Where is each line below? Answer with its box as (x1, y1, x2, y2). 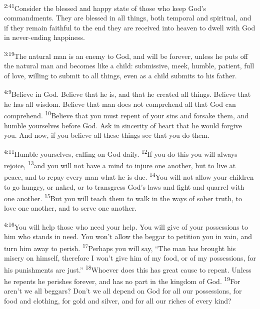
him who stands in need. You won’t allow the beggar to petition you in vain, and (4, 231, 252, 242)
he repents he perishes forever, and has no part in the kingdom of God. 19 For (4, 274, 240, 286)
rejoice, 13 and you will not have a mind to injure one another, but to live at (4, 159, 236, 170)
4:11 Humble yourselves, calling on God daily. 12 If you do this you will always (4, 147, 237, 159)
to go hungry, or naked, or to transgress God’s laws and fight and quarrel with (4, 181, 244, 192)
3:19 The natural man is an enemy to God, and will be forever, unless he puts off (4, 49, 248, 61)
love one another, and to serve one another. (4, 203, 137, 213)
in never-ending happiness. (4, 32, 85, 42)
